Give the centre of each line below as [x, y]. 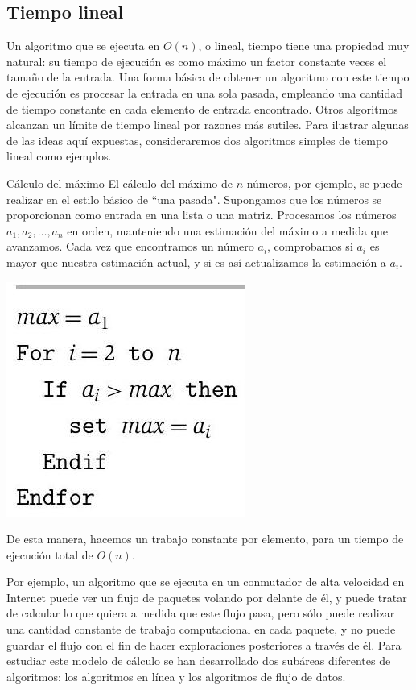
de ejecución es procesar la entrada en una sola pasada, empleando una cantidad [204, 92]
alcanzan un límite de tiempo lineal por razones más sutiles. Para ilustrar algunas [208, 125]
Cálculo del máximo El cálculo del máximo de [119, 183]
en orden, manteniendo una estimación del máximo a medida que [228, 230]
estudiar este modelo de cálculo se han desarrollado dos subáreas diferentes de [199, 661]
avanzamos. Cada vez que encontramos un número [130, 246]
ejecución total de [50, 554]
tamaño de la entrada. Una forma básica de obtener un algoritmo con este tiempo [208, 77]
